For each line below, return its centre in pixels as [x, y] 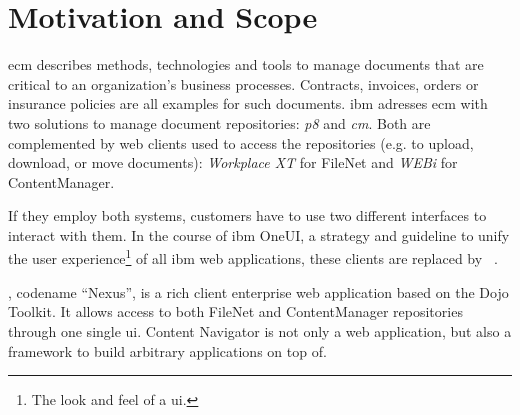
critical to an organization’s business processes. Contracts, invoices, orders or [243, 83]
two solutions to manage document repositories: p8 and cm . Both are [219, 122]
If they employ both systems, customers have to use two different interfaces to [247, 215]
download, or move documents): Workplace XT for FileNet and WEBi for [233, 162]
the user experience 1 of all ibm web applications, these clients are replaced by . [253, 257]
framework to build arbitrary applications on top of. [167, 350]
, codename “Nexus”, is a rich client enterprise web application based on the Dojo [258, 291]
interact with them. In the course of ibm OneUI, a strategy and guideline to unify [259, 234]
